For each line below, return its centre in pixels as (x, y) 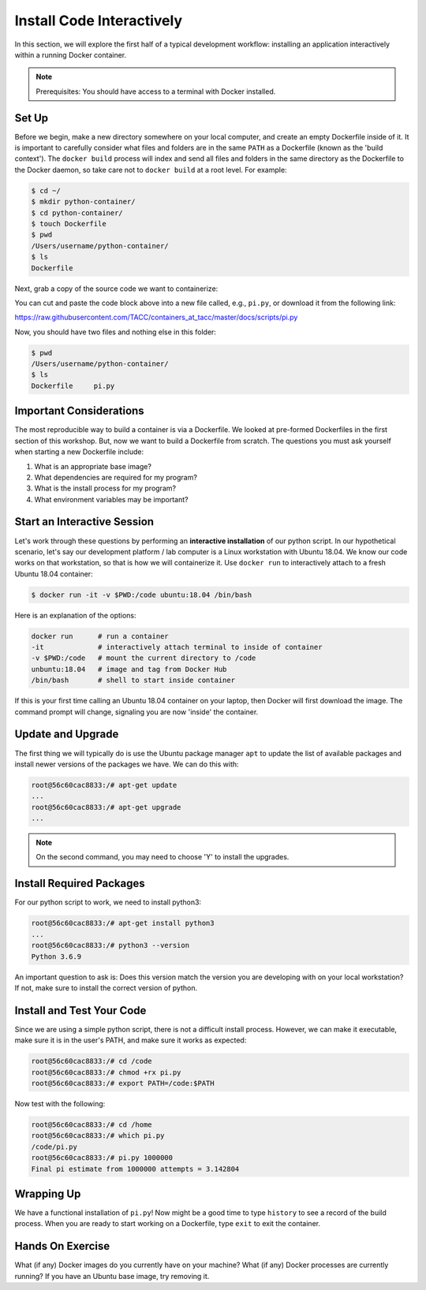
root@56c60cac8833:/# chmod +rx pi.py (106, 1072)
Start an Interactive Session (84, 522)
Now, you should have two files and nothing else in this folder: (116, 332)
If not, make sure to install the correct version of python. (106, 988)
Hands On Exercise (62, 1246)
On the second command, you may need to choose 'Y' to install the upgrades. (163, 857)
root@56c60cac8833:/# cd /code (92, 1061)
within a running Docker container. (71, 54)
